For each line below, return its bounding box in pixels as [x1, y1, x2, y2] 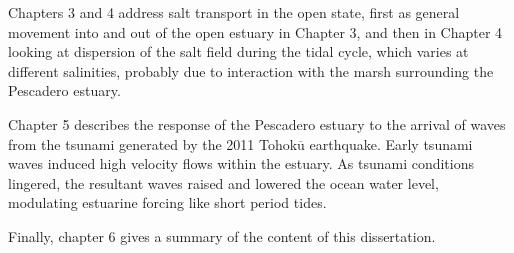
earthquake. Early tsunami [309, 133, 473, 154]
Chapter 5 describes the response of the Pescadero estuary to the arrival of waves [8, 113, 506, 134]
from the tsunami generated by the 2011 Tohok [8, 133, 298, 154]
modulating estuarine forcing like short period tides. [8, 192, 327, 213]
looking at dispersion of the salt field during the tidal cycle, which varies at [8, 41, 469, 62]
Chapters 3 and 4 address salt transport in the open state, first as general [8, 2, 460, 22]
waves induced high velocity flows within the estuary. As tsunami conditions [8, 153, 475, 174]
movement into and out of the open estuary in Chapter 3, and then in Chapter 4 [8, 21, 503, 42]
